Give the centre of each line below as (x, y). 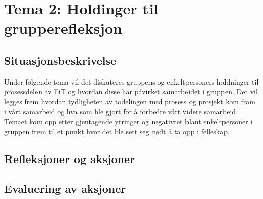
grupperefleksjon (63, 28)
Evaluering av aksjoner (65, 188)
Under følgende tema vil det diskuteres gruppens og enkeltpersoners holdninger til (131, 81)
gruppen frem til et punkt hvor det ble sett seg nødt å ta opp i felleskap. (117, 131)
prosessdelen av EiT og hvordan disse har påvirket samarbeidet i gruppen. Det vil (131, 91)
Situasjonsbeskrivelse (60, 60)
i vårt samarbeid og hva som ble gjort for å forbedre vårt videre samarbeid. (121, 111)
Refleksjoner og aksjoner (69, 158)
